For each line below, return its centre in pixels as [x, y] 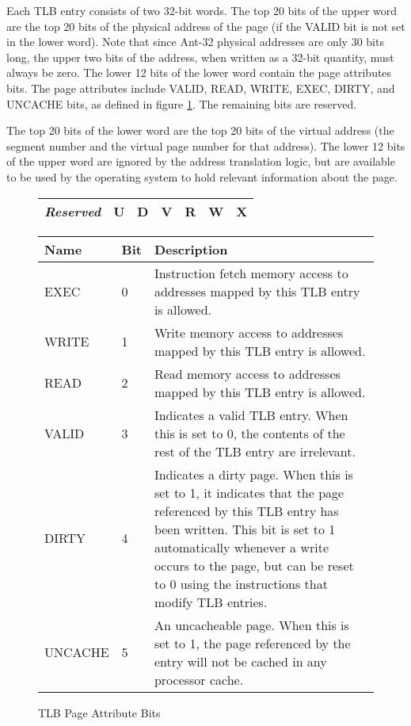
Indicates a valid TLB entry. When [251, 415]
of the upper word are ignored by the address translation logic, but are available [201, 161]
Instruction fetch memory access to [251, 273]
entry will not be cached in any [240, 661]
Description [191, 249]
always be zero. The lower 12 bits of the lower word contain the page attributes [199, 73]
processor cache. [199, 679]
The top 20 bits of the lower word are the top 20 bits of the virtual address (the [200, 130]
